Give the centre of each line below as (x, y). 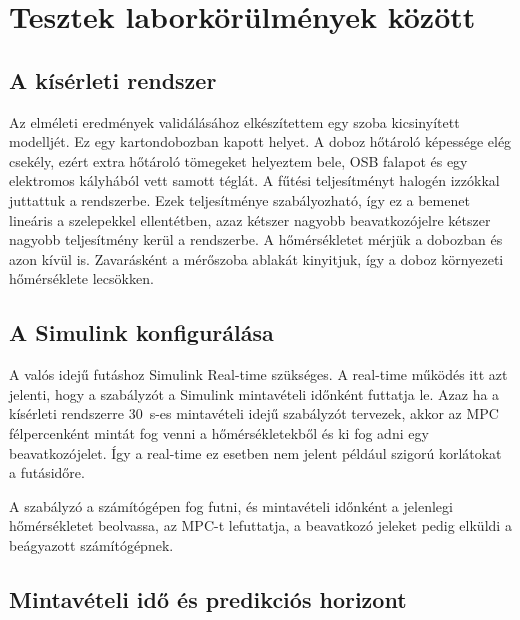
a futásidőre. (47, 472)
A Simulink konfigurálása (141, 332)
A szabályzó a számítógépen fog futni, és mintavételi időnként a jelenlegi (231, 505)
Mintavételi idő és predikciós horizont (208, 598)
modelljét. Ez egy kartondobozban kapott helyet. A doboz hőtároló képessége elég (260, 141)
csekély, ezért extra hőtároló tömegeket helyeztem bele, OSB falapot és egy (238, 160)
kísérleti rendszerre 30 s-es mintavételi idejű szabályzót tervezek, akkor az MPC (254, 413)
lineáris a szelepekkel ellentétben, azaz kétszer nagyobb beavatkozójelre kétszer (250, 219)
